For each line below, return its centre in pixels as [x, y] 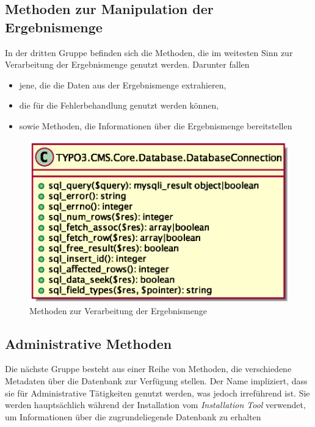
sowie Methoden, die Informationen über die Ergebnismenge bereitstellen [156, 125]
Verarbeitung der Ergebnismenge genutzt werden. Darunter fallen [127, 64]
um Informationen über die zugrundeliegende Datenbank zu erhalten [133, 416]
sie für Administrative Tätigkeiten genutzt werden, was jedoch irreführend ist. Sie [157, 393]
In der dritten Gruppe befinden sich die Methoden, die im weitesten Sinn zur [149, 52]
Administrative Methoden [89, 343]
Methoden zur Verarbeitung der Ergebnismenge [118, 310]
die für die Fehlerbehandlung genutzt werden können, [119, 105]
